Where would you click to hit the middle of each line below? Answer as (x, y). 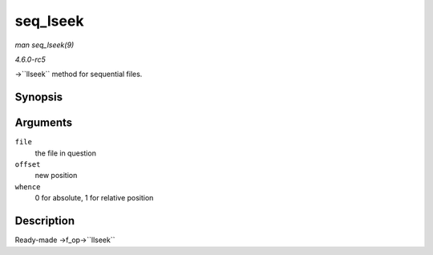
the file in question (65, 153)
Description (45, 221)
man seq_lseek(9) (45, 45)
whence (28, 187)
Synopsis (39, 97)
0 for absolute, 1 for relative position (94, 198)
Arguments (44, 123)
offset (28, 165)
